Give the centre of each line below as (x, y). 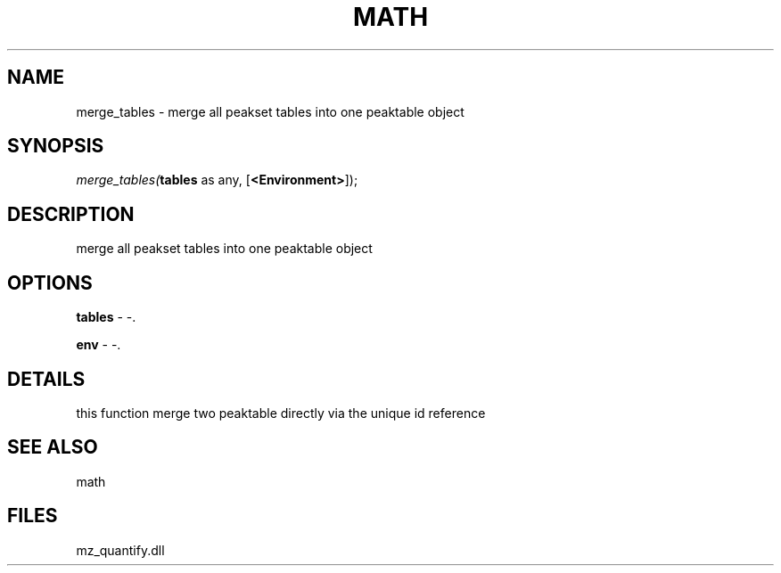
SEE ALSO (53, 447)
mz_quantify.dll (120, 550)
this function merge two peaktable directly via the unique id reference (281, 413)
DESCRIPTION (71, 214)
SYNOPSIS (56, 146)
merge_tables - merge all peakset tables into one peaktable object (270, 111)
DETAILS (46, 379)
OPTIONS (50, 282)
